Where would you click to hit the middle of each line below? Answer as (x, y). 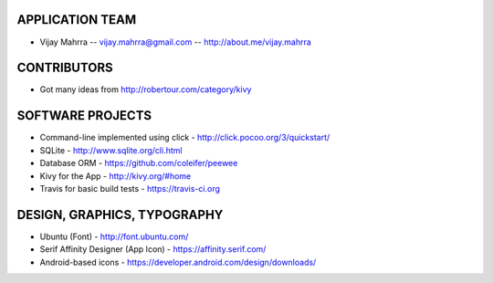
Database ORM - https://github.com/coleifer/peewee (139, 163)
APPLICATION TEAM (77, 20)
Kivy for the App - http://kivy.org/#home (115, 176)
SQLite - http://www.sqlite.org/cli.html (111, 150)
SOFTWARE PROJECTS (84, 115)
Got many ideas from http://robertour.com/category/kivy (146, 89)
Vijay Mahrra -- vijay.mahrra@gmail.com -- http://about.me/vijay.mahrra (176, 42)
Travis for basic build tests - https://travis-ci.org (130, 188)
